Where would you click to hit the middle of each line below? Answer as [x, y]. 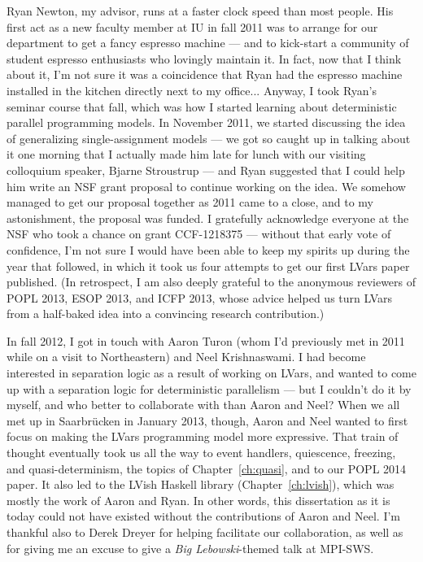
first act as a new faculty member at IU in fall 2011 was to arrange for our [192, 26]
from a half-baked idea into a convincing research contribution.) [166, 314]
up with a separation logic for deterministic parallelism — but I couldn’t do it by [209, 388]
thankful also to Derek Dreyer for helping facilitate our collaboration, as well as [205, 532]
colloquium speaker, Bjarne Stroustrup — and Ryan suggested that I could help [206, 170]
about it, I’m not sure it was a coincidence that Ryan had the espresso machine [205, 74]
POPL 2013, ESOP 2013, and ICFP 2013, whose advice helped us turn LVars [200, 297]
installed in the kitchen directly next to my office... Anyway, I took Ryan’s [192, 90]
